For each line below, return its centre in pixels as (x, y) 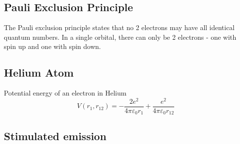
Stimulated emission (55, 136)
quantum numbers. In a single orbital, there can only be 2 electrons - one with (120, 37)
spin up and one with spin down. (52, 46)
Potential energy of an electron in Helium (65, 93)
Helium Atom (39, 72)
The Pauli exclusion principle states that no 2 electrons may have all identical (119, 27)
